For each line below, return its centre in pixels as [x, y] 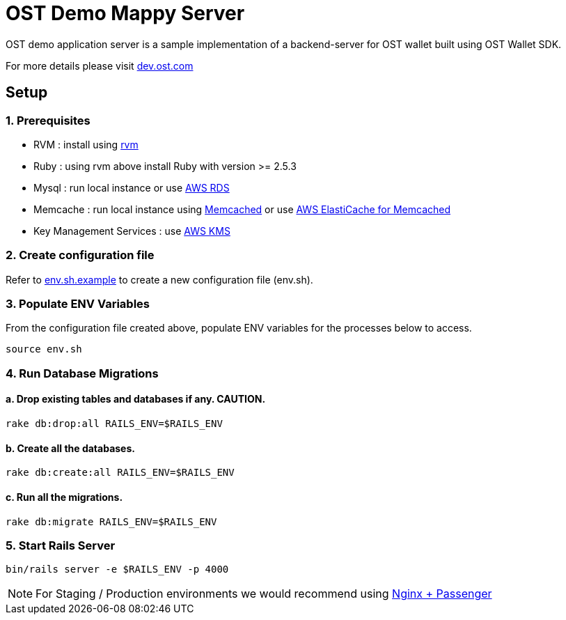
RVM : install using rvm [86, 144]
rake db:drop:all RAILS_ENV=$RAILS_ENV [114, 424]
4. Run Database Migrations [82, 373]
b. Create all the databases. [70, 448]
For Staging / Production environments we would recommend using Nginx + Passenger [264, 594]
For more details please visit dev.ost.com [100, 65]
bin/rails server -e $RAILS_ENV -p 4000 [117, 569]
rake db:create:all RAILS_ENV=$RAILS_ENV [120, 473]
